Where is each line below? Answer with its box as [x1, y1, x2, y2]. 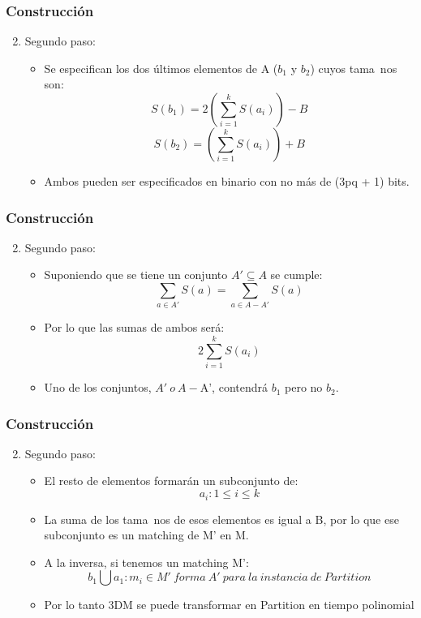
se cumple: [270, 266, 323, 283]
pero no [285, 379, 323, 396]
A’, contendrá [200, 379, 268, 396]
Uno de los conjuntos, [44, 379, 152, 396]
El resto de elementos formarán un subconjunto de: [44, 472, 299, 489]
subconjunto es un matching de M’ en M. [44, 526, 249, 543]
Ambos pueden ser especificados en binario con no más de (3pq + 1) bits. [44, 173, 410, 189]
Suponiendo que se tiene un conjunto [44, 266, 228, 283]
